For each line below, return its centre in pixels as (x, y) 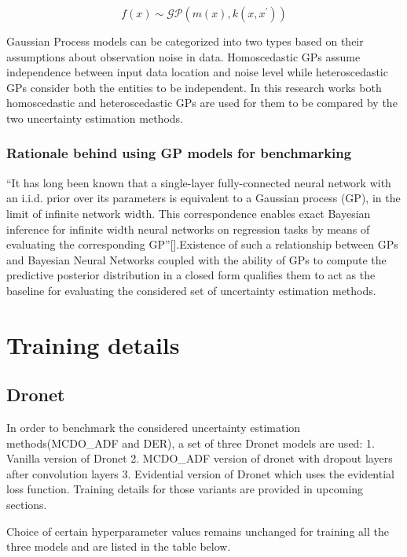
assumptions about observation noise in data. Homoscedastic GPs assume (183, 56)
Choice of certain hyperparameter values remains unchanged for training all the (198, 531)
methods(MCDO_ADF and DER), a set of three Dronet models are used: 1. (191, 443)
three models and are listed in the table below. (119, 546)
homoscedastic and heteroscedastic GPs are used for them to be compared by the (202, 103)
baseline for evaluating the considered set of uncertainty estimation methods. (191, 290)
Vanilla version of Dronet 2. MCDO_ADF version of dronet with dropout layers (200, 458)
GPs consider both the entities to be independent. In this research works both (194, 87)
